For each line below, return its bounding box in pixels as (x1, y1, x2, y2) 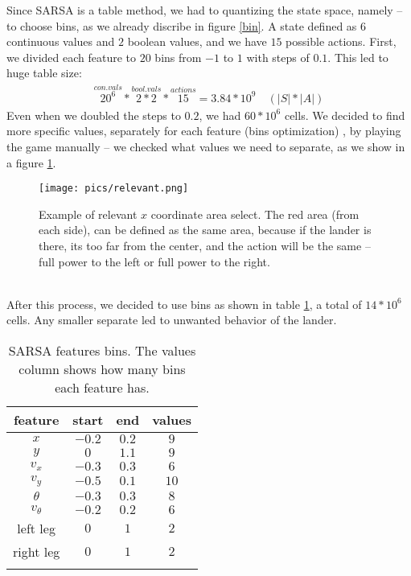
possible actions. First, (286, 33, 397, 50)
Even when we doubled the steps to (6, 106, 181, 123)
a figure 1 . (6, 154, 56, 171)
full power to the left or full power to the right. (39, 253, 270, 269)
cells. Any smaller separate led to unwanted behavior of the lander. (6, 311, 337, 328)
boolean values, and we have (127, 33, 267, 50)
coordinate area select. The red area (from (150, 205, 360, 222)
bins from (154, 48, 202, 65)
